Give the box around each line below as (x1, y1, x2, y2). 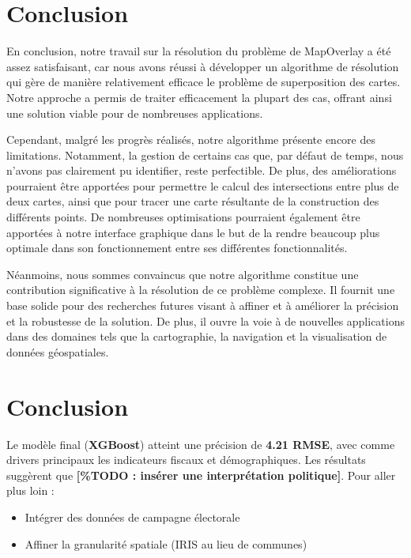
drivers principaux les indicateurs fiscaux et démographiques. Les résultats (6, 451, 366, 468)
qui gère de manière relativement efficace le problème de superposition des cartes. (6, 74, 401, 90)
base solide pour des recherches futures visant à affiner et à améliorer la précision (6, 297, 399, 314)
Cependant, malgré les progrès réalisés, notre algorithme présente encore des (6, 131, 375, 148)
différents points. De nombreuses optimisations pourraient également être (6, 209, 360, 225)
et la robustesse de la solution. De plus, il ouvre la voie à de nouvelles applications (6, 312, 405, 329)
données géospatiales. (6, 343, 109, 360)
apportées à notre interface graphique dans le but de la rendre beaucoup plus (6, 224, 380, 240)
